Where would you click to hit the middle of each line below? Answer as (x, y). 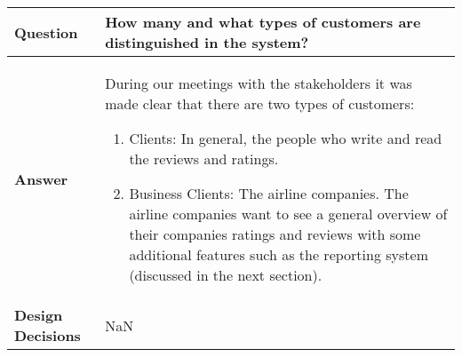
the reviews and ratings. (204, 159)
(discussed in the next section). (226, 275)
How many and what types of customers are (263, 22)
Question (46, 32)
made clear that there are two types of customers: (260, 103)
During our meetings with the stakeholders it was (259, 83)
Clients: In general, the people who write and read (286, 138)
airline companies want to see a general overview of (288, 214)
